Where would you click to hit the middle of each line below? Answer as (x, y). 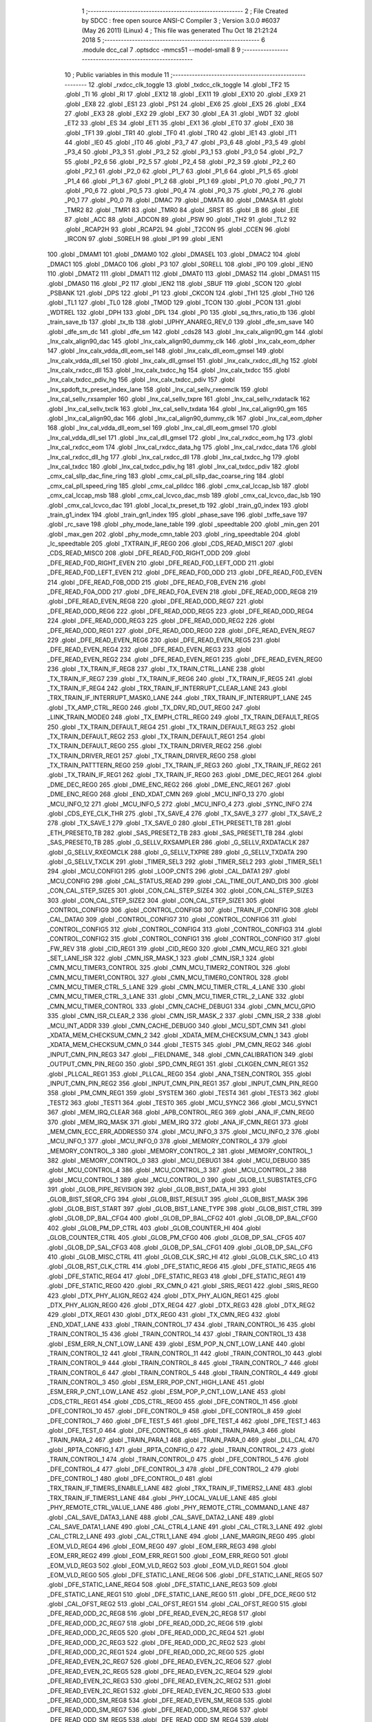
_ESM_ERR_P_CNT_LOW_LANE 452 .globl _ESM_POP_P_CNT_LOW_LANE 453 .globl (166, 1392)
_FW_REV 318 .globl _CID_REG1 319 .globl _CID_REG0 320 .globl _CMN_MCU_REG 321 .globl (177, 948)
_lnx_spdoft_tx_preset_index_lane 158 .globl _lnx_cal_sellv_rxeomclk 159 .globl (158, 389)
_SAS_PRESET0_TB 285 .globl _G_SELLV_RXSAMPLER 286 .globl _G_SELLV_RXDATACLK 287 (178, 842)
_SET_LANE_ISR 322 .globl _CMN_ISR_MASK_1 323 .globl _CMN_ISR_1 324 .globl (161, 958)
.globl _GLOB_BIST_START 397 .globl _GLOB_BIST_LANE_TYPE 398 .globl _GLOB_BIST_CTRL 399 (185, 1209)
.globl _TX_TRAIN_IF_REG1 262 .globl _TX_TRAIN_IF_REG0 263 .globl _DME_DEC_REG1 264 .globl (184, 775)
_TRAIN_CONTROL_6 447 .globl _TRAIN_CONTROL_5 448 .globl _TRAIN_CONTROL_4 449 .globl (183, 1372)
